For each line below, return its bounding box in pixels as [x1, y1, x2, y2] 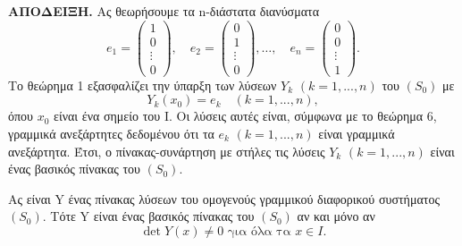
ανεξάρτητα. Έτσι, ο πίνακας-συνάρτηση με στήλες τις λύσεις [8, 141, 325, 160]
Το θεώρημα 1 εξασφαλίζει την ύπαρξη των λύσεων [8, 75, 277, 94]
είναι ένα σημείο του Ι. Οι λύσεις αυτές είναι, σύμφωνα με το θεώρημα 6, [54, 106, 437, 125]
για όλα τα [227, 225, 291, 238]
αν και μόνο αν [297, 207, 375, 225]
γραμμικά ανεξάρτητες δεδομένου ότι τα [8, 123, 214, 142]
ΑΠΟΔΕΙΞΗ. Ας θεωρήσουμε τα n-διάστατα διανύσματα [8, 2, 319, 20]
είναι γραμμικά [318, 123, 395, 142]
